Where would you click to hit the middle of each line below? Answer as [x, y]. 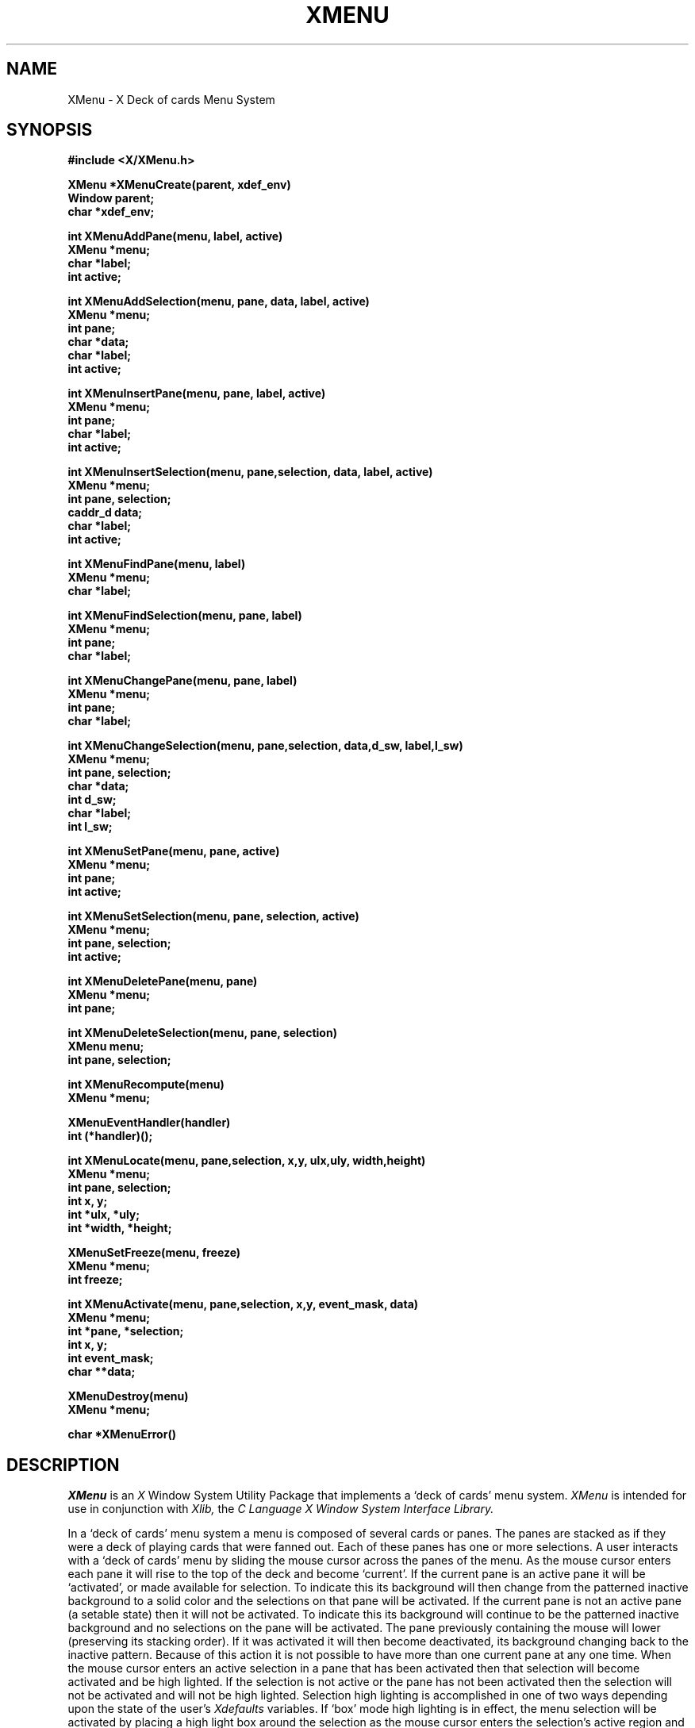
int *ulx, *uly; [104, 1215]
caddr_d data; [105, 513]
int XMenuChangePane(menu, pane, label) [182, 681]
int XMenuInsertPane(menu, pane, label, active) [197, 394]
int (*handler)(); [110, 1136]
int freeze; [95, 1280]
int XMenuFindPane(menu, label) [157, 564]
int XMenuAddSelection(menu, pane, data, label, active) [219, 301]
